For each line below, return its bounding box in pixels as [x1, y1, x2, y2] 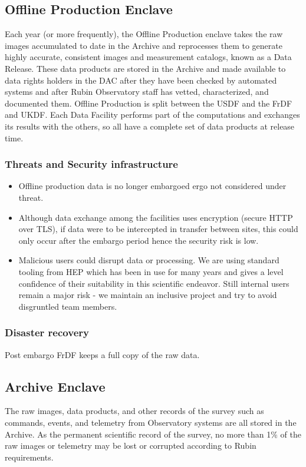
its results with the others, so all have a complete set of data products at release [5, 120, 295, 132]
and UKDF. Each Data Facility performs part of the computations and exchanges [5, 108, 300, 121]
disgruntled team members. [18, 300, 117, 312]
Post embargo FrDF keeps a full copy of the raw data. [5, 348, 200, 360]
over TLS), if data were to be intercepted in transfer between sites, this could [18, 223, 298, 235]
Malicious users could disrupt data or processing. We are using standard [18, 254, 279, 266]
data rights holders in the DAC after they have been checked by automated [5, 74, 277, 86]
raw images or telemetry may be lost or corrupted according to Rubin [5, 439, 256, 452]
